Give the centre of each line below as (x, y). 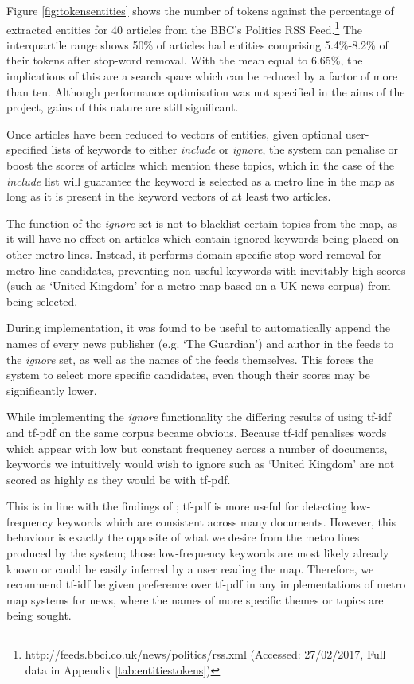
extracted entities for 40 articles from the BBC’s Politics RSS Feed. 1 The (185, 28)
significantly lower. (52, 390)
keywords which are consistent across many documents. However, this (227, 521)
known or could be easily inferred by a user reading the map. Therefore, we (190, 568)
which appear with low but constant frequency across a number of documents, (197, 448)
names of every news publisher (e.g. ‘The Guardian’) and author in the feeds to (200, 343)
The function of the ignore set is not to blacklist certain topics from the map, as (202, 223)
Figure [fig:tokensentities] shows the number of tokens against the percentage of (200, 10)
